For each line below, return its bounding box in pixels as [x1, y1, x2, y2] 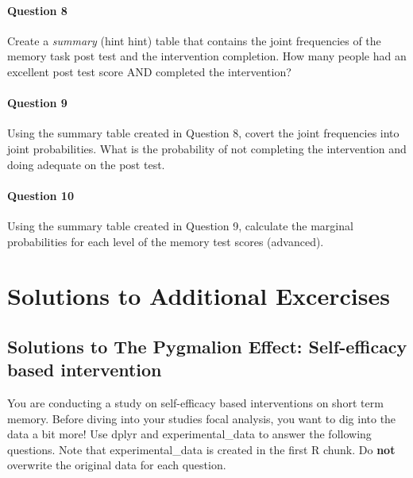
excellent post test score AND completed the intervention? [7, 63, 291, 79]
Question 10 [7, 187, 74, 203]
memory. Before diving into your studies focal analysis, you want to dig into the [7, 410, 396, 426]
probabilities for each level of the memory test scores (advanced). [7, 233, 324, 249]
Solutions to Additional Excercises [7, 279, 390, 312]
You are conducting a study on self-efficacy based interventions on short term [7, 395, 384, 411]
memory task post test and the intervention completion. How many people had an [7, 48, 407, 64]
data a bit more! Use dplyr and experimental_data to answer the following [7, 426, 372, 442]
